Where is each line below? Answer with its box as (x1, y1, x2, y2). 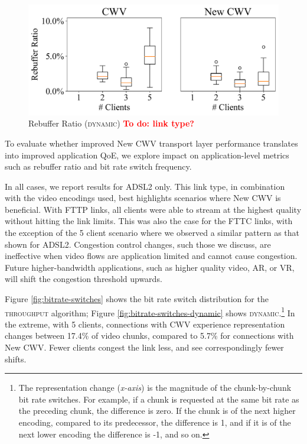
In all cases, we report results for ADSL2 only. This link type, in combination (5, 180, 285, 192)
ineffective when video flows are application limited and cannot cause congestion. (5, 249, 298, 262)
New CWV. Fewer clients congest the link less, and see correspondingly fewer (5, 341, 284, 354)
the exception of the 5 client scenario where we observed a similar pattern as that (5, 226, 299, 239)
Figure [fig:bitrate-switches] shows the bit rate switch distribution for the (5, 293, 269, 305)
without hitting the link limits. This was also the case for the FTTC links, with (5, 215, 293, 227)
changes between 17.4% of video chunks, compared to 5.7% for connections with (5, 329, 294, 342)
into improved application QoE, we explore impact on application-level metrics (5, 148, 289, 161)
